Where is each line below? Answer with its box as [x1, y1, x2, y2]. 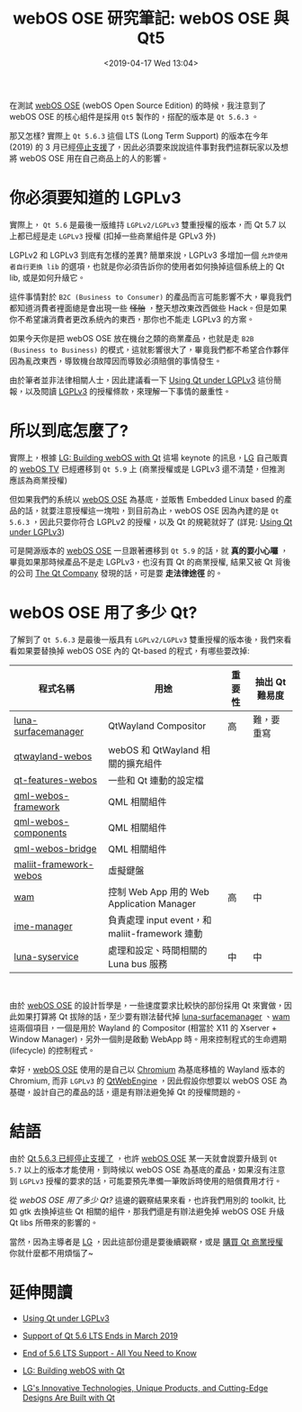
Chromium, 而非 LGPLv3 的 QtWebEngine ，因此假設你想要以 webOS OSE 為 [9, 1075, 288, 1086]
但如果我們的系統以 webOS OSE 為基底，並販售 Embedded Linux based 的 [9, 493, 285, 504]
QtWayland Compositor [107, 720, 207, 732]
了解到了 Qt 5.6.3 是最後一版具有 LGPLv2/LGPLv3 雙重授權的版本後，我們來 [9, 634, 285, 645]
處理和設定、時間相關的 [107, 944, 208, 956]
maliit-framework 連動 [107, 927, 203, 939]
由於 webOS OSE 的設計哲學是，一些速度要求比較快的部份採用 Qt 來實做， [9, 1000, 285, 1010]
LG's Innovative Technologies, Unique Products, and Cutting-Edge [22, 1382, 269, 1393]
